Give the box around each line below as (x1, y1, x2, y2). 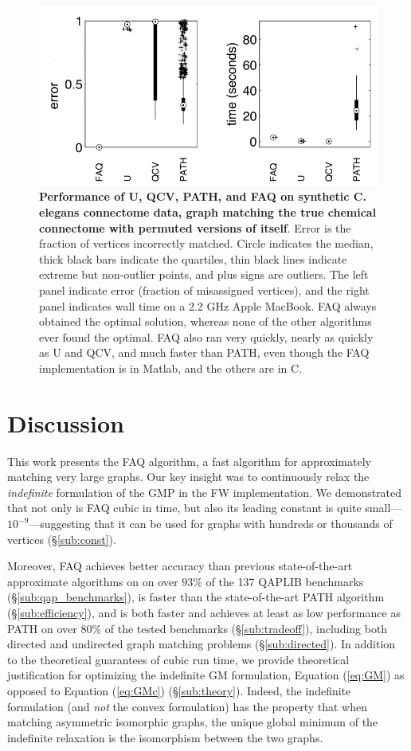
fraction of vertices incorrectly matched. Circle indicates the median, (39, 235, 374, 252)
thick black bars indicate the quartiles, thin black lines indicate (39, 250, 347, 267)
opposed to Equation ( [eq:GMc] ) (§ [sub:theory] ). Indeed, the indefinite (7, 683, 351, 698)
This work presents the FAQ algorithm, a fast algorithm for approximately (7, 452, 371, 469)
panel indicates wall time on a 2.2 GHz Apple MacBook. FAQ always (39, 297, 377, 314)
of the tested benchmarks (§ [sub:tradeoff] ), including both (104, 620, 388, 636)
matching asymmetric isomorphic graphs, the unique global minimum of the (7, 714, 378, 730)
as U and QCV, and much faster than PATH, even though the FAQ (39, 344, 370, 361)
